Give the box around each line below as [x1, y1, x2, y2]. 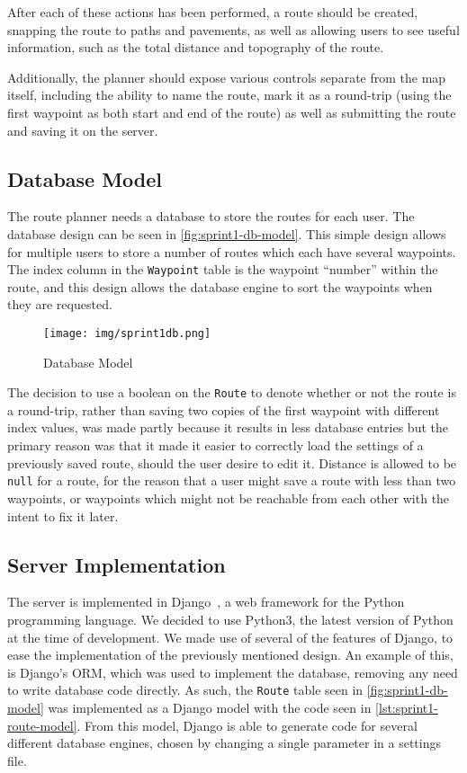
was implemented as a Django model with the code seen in [48, 697, 372, 716]
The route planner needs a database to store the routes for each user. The [7, 207, 415, 226]
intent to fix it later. [7, 506, 119, 525]
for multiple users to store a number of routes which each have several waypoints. [7, 242, 456, 261]
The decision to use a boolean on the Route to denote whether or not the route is [7, 383, 456, 402]
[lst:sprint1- [375, 697, 438, 716]
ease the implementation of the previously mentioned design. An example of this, [7, 645, 454, 664]
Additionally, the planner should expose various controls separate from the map [7, 67, 446, 86]
